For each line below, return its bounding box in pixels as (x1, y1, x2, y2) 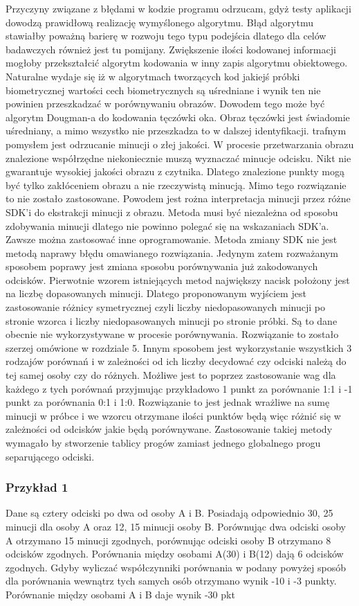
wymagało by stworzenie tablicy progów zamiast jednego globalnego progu (6, 436, 321, 449)
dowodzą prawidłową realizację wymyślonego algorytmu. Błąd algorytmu (6, 15, 313, 29)
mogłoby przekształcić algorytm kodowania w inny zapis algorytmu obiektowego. (6, 55, 348, 70)
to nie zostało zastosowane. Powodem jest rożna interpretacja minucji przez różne (6, 191, 351, 206)
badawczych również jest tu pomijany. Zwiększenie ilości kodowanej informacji (6, 42, 336, 56)
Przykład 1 (6, 479, 68, 496)
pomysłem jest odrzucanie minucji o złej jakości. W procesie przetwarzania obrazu (6, 136, 354, 151)
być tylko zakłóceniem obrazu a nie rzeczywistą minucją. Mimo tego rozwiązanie (6, 177, 347, 192)
